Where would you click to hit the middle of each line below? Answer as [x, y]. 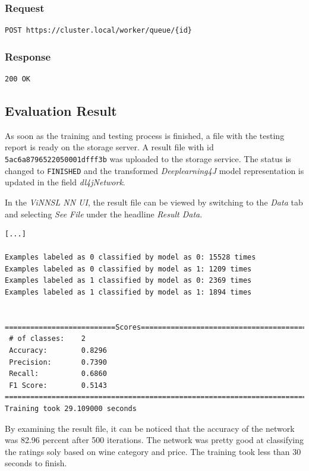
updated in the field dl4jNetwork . [65, 182]
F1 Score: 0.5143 [58, 385]
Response [28, 56]
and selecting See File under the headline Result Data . [104, 214]
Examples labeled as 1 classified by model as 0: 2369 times [128, 281]
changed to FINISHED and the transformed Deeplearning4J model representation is [154, 170]
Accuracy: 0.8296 [58, 351]
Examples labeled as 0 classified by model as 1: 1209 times [128, 269]
